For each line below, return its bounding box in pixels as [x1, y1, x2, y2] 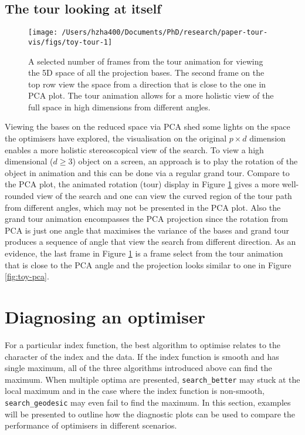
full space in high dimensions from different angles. [28, 100, 211, 113]
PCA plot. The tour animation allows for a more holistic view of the [28, 89, 274, 102]
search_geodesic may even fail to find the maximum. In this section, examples [5, 396, 291, 408]
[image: [28, 28, 58, 37]
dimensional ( [5, 155, 53, 167]
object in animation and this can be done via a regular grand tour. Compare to [5, 166, 290, 178]
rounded [5, 190, 34, 202]
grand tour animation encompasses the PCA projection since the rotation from [5, 213, 288, 225]
